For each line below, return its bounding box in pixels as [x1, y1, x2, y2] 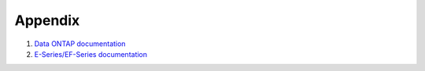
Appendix [14, 12, 80, 29]
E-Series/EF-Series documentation [34, 49, 148, 59]
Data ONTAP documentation [34, 39, 126, 48]
